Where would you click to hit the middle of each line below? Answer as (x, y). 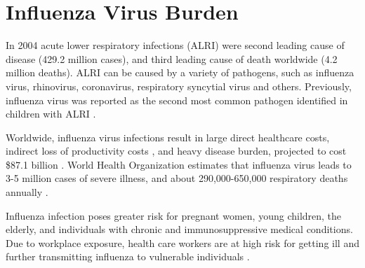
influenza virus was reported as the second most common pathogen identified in (177, 100)
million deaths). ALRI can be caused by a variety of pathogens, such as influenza (180, 72)
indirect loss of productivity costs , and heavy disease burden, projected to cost (176, 151)
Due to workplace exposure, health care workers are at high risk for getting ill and (182, 242)
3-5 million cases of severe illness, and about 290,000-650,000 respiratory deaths (177, 178)
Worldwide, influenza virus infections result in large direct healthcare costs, (168, 137)
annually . (27, 192)
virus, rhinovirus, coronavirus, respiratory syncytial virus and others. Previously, (179, 86)
